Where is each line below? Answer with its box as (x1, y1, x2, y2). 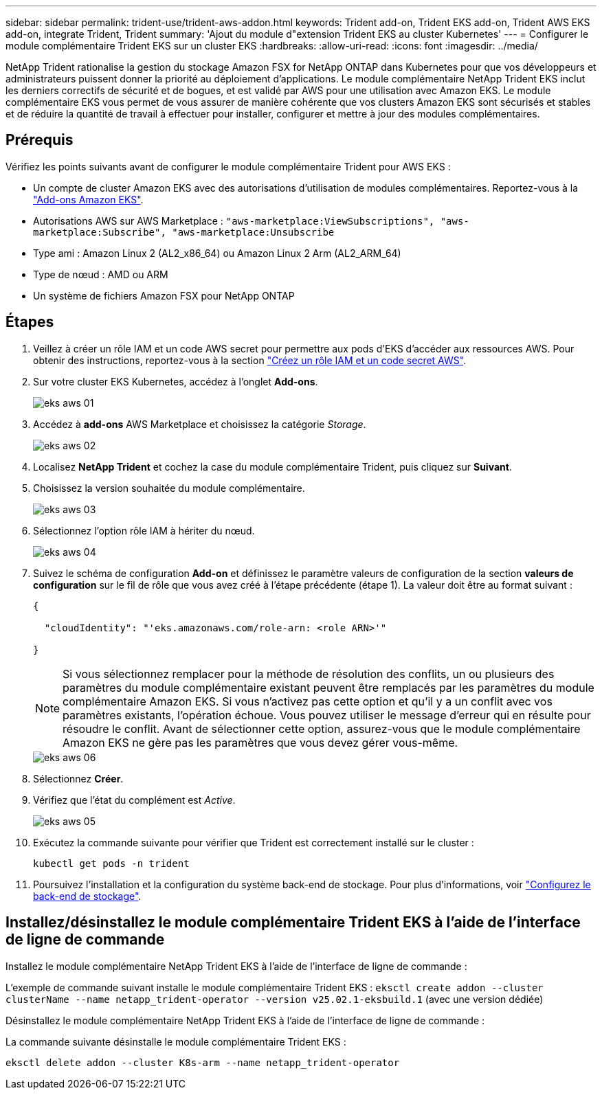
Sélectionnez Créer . (33, 772, 124, 784)
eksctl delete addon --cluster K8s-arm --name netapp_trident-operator (5, 1057, 400, 1068)
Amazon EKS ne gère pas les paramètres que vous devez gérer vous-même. (63, 735, 458, 749)
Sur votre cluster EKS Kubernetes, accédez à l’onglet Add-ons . (33, 375, 318, 387)
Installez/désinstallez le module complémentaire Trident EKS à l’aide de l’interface (5, 914, 581, 932)
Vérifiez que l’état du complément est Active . (33, 793, 236, 806)
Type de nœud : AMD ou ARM (33, 268, 168, 280)
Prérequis (5, 131, 74, 149)
